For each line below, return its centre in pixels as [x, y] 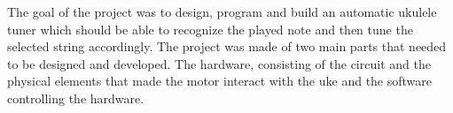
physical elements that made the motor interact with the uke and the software [220, 81]
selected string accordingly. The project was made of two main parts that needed [227, 46]
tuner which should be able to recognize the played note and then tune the [210, 29]
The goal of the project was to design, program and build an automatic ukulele [222, 11]
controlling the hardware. [76, 98]
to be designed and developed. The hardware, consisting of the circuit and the [219, 63]
